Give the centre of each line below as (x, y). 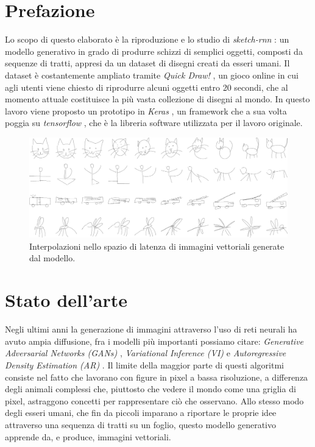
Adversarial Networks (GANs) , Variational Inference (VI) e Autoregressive (146, 353)
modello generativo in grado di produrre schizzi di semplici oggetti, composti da (154, 51)
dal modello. (52, 258)
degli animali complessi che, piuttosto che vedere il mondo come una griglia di (150, 389)
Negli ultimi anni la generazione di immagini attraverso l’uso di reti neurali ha (151, 329)
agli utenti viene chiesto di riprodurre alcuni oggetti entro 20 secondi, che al (147, 87)
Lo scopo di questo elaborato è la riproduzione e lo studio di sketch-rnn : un (147, 39)
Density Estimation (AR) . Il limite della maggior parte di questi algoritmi (144, 364)
